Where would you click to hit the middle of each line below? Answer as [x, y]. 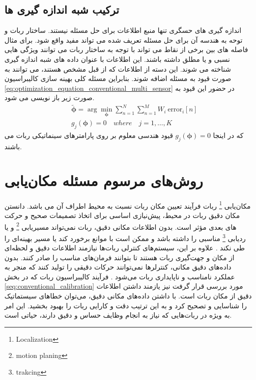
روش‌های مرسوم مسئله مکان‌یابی [104, 180]
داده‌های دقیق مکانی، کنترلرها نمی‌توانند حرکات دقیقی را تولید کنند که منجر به [118, 267]
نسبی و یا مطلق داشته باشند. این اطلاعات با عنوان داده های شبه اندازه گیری [117, 59]
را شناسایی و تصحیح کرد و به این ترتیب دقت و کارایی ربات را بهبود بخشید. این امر [126, 305]
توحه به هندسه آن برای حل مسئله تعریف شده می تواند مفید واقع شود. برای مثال [124, 40]
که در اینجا [228, 135]
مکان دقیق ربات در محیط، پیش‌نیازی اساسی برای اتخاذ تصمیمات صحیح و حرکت [122, 215]
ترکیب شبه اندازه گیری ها [62, 10]
